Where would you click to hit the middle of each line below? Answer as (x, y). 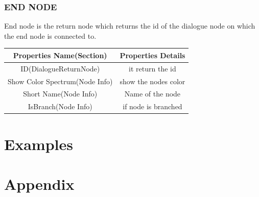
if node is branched (152, 106)
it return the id (152, 68)
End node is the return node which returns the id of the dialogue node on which (130, 26)
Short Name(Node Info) (60, 94)
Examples (39, 144)
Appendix (39, 183)
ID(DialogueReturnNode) (60, 68)
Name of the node (152, 94)
